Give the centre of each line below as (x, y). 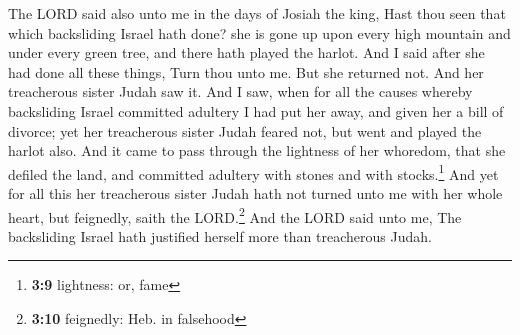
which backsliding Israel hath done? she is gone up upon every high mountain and (259, 32)
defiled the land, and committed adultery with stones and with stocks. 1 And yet (253, 172)
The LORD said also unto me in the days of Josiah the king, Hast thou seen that (257, 13)
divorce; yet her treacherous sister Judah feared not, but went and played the (245, 130)
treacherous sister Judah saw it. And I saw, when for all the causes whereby (240, 91)
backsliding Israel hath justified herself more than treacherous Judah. (220, 235)
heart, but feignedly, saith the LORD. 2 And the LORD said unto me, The (235, 215)
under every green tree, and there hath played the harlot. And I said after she (246, 52)
